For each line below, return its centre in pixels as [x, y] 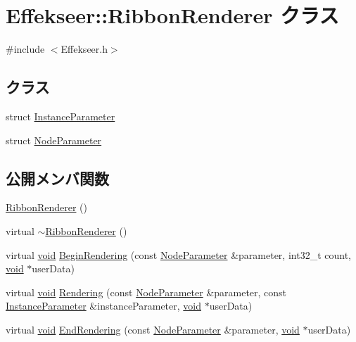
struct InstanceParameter [61, 116]
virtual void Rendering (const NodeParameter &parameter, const [146, 292]
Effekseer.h [84, 49]
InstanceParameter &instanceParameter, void [103, 306]
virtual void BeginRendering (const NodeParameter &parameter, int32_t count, [178, 254]
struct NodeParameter [54, 140]
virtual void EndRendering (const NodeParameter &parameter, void [153, 329]
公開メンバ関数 [57, 178]
